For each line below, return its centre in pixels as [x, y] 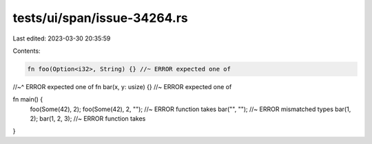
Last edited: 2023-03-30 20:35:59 [62, 38]
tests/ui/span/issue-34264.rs [101, 18]
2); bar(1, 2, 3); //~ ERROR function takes [88, 119]
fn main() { [28, 99]
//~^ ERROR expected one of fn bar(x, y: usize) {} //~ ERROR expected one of [122, 86]
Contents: [27, 51]
